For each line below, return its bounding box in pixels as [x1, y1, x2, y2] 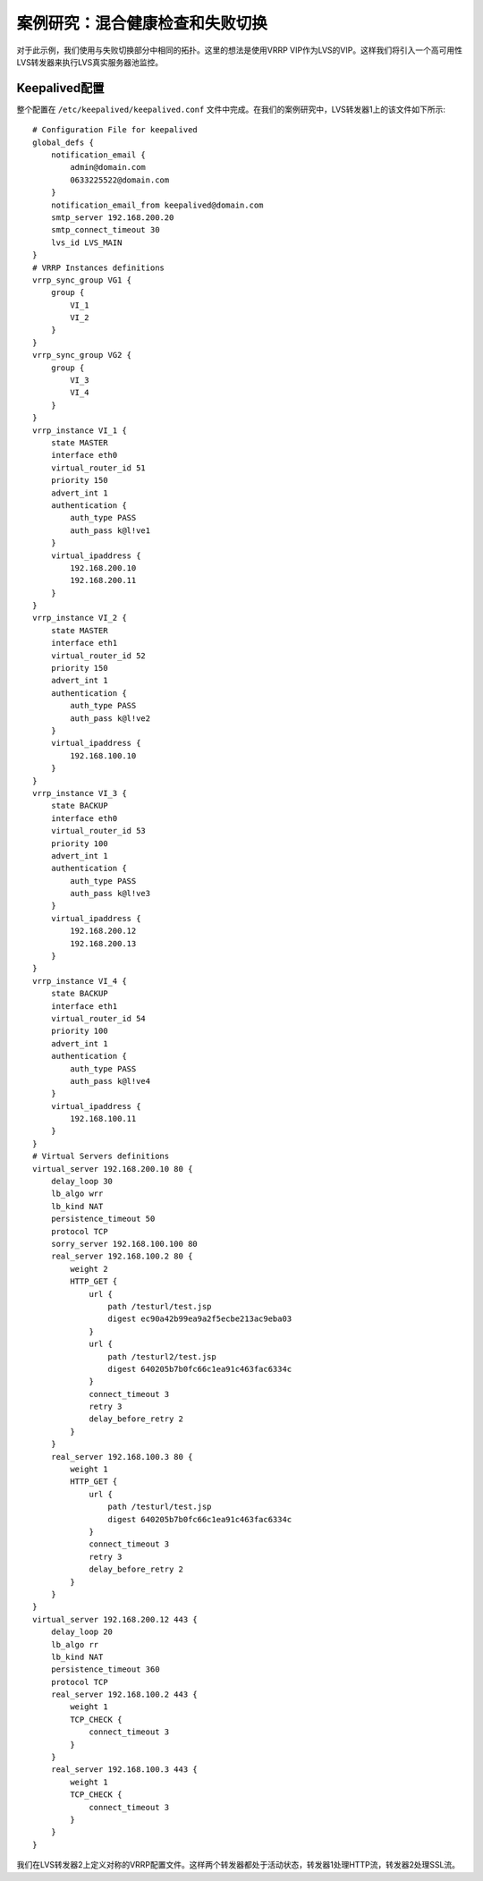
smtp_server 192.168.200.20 [50, 212, 174, 223]
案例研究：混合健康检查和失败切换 [16, 13, 268, 33]
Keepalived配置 [16, 80, 105, 96]
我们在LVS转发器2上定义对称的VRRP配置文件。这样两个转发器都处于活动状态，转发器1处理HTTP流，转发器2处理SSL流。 [16, 1860, 461, 1870]
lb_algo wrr [50, 1189, 104, 1199]
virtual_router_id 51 [50, 462, 147, 473]
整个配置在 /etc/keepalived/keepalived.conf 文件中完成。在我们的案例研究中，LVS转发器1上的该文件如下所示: [16, 104, 446, 114]
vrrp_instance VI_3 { [32, 788, 127, 798]
